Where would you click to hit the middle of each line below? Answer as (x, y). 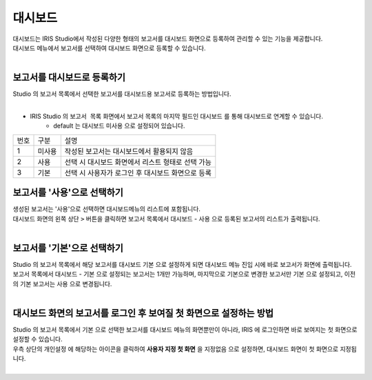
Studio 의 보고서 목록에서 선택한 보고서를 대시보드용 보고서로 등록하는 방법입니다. (122, 94)
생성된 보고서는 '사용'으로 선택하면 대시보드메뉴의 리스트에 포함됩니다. (107, 209)
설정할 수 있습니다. (38, 339)
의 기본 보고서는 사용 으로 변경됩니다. (62, 283)
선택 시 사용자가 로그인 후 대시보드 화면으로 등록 (138, 172)
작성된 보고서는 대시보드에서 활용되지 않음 (128, 151)
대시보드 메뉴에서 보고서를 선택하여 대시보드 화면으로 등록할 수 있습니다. (109, 48)
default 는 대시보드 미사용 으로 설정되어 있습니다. (119, 126)
